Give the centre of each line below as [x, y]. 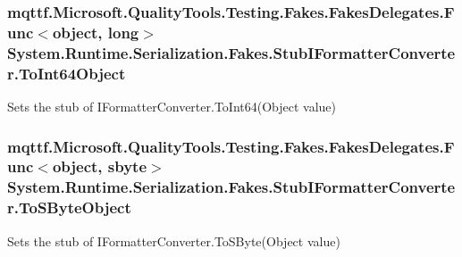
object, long [96, 32]
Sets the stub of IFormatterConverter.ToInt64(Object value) [172, 106]
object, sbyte [100, 166]
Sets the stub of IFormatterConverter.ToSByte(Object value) [174, 240]
